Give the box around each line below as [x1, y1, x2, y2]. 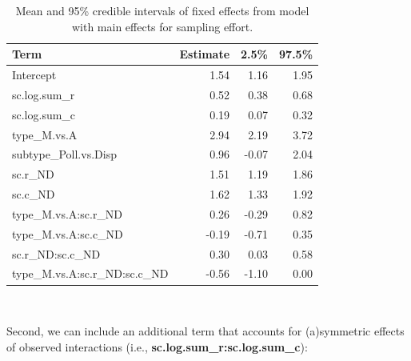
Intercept [12, 66, 57, 83]
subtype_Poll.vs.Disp [12, 146, 117, 162]
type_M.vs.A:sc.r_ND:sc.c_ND [12, 265, 169, 282]
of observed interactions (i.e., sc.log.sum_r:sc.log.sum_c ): [6, 338, 308, 355]
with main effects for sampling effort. [71, 18, 253, 34]
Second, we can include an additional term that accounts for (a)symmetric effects [6, 323, 405, 339]
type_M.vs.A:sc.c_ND [12, 225, 123, 242]
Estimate [179, 46, 230, 62]
